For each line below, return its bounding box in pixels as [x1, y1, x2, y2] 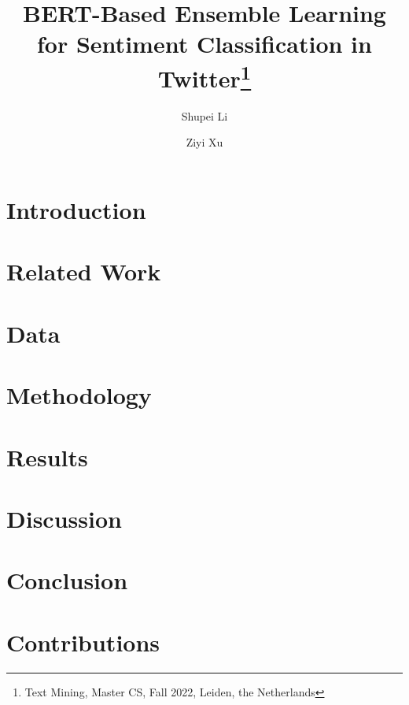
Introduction [6, 194, 146, 226]
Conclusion [6, 564, 128, 596]
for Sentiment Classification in [37, 28, 372, 60]
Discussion [6, 502, 122, 534]
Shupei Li [181, 107, 228, 124]
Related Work [6, 255, 161, 288]
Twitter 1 [157, 58, 252, 94]
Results [6, 440, 88, 473]
